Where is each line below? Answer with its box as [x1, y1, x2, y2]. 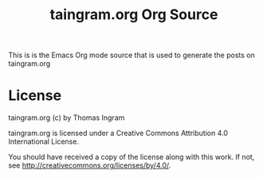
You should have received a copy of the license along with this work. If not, [8, 153, 255, 162]
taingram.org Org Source [49, 6, 218, 24]
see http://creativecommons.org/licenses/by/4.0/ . [8, 161, 171, 170]
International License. [8, 137, 80, 146]
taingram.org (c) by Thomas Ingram [8, 113, 125, 122]
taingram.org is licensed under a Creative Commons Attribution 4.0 [8, 129, 229, 138]
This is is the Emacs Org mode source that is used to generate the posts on [8, 50, 255, 60]
